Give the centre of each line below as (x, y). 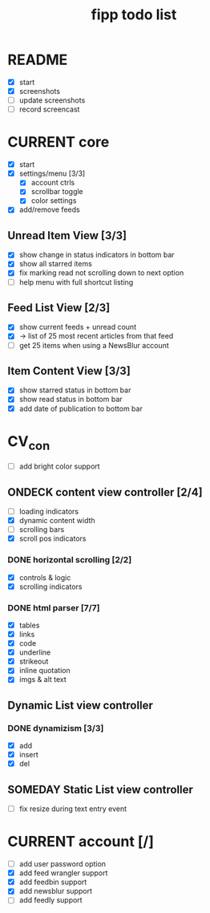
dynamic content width (57, 521)
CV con (29, 442)
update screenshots (52, 100)
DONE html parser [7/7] (54, 607)
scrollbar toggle (57, 192)
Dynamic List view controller (80, 705)
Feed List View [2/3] (59, 308)
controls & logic (45, 577)
